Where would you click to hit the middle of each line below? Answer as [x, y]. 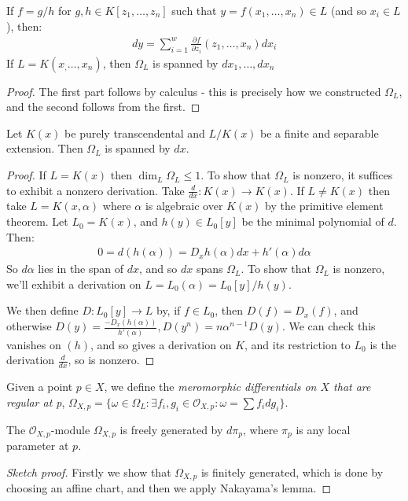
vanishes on [34, 344]
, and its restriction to [298, 344]
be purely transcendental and [135, 133]
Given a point [40, 387]
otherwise [29, 326]
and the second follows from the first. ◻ [103, 107]
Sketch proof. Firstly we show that [89, 472]
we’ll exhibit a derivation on [74, 284]
